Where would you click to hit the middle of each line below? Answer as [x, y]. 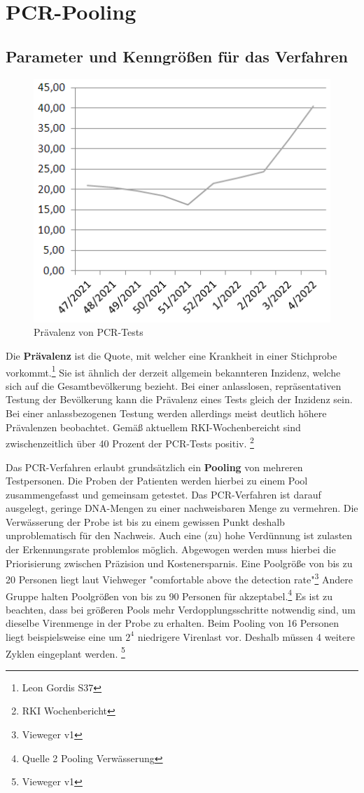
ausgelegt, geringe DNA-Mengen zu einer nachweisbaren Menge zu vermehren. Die [182, 508]
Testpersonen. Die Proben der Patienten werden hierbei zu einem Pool [157, 481]
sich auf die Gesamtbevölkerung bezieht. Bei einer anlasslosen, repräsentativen [174, 385]
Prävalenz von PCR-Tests [89, 332]
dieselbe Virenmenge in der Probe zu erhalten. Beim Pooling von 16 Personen [172, 623]
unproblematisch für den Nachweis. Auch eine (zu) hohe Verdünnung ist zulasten [179, 535]
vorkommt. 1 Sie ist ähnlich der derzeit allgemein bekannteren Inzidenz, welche [173, 371]
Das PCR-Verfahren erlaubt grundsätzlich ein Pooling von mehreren [154, 467]
